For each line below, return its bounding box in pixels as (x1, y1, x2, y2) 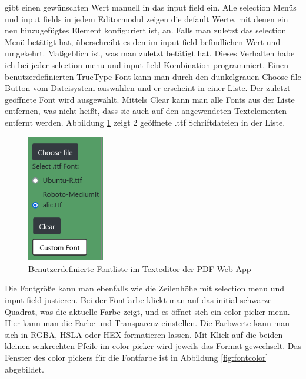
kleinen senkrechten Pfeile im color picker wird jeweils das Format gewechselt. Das (5, 340, 301, 352)
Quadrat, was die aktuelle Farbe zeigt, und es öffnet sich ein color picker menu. (5, 305, 290, 317)
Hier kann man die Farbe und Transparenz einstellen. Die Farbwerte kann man (5, 317, 290, 329)
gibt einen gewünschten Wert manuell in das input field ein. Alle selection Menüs (5, 1, 297, 13)
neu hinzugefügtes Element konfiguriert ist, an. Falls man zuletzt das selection (5, 24, 287, 36)
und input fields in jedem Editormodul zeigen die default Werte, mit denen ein (5, 12, 288, 25)
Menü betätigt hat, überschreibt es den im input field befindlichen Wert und (5, 35, 281, 48)
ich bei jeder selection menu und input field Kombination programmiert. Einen (5, 58, 288, 71)
